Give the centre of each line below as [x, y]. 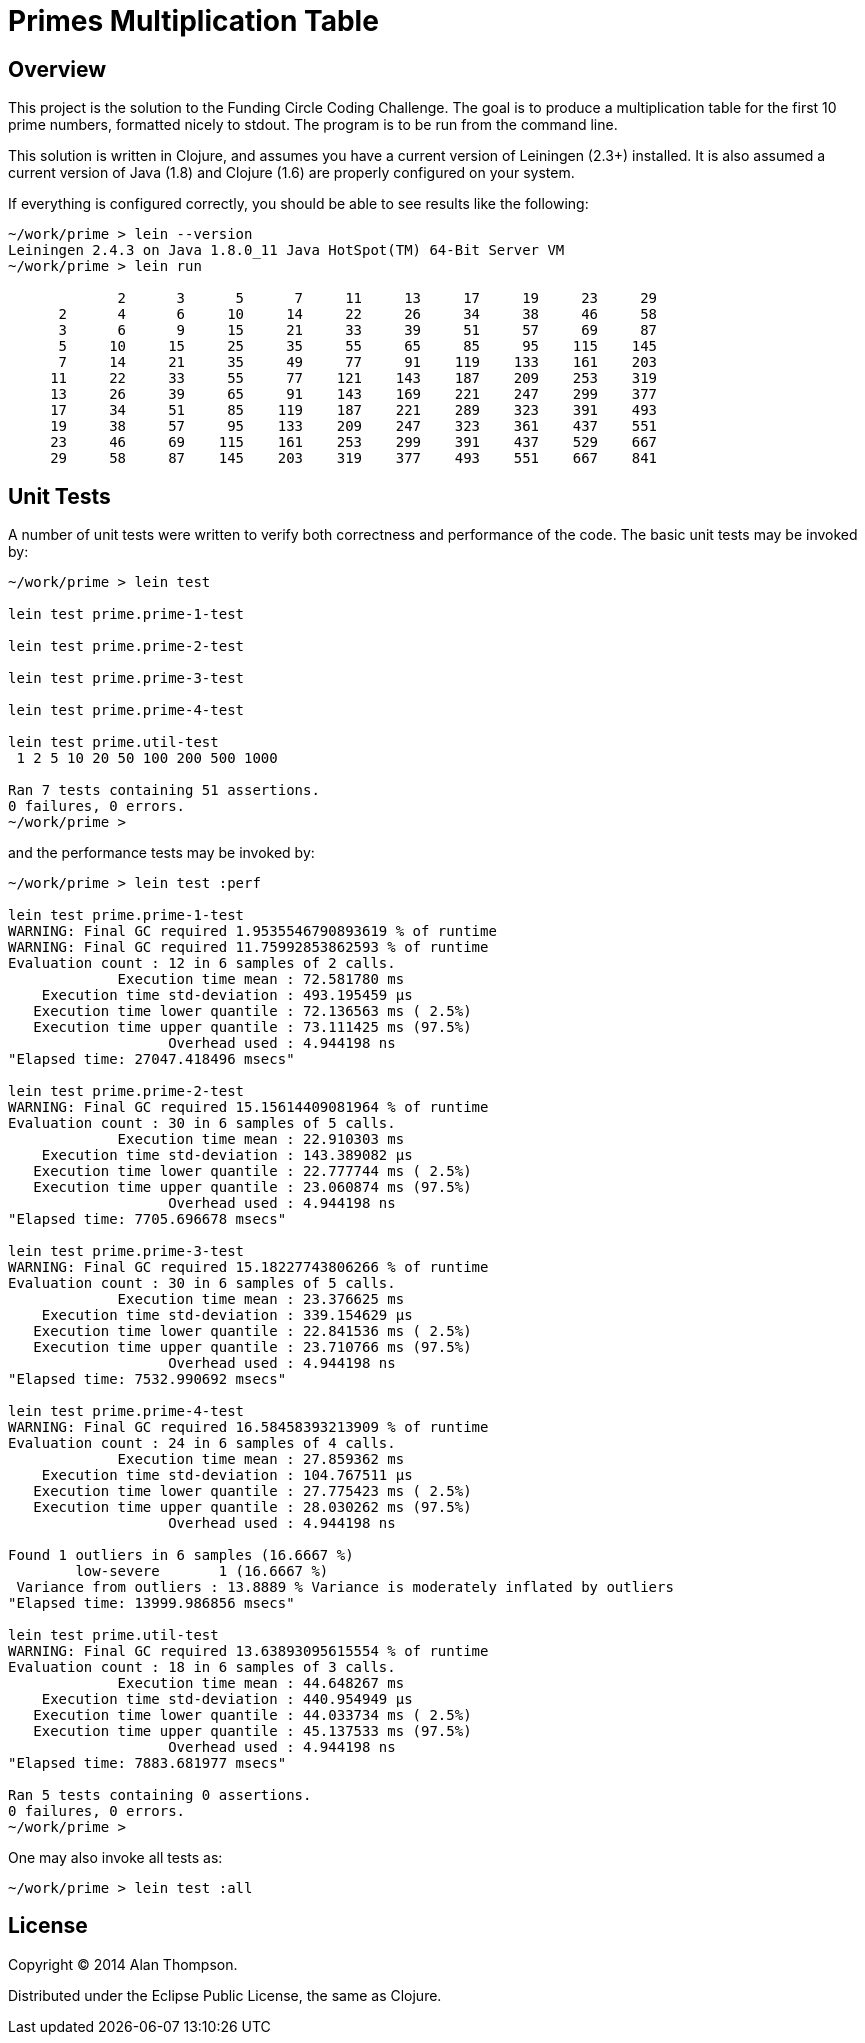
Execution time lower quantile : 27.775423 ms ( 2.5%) [252, 1491]
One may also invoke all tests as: [115, 1858]
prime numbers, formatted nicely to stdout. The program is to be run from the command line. [313, 125]
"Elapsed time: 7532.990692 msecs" [147, 1379]
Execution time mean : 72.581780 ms [261, 979]
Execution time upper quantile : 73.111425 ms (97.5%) [252, 1027]
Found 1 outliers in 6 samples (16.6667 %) [181, 1555]
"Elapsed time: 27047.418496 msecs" [151, 1059]
